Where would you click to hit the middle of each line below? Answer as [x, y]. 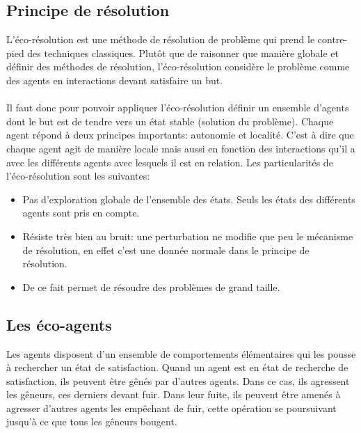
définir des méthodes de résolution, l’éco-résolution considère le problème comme [178, 66]
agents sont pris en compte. [81, 213]
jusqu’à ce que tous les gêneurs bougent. [92, 422]
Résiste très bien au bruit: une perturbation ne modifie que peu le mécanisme [188, 236]
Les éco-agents [59, 324]
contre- [332, 39]
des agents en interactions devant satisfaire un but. [115, 80]
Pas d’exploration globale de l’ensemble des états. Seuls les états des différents [189, 199]
